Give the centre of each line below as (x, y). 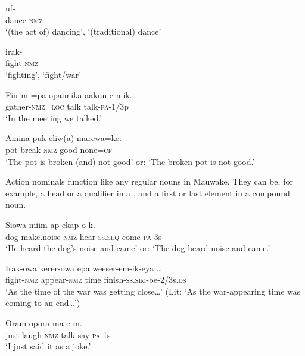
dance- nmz (24, 19)
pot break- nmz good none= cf (59, 149)
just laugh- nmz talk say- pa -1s (58, 334)
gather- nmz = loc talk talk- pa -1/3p (67, 106)
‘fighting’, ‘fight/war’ (43, 74)
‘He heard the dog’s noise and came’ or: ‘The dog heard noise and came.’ (138, 248)
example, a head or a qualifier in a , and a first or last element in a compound (148, 193)
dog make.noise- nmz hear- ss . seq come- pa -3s (84, 236)
